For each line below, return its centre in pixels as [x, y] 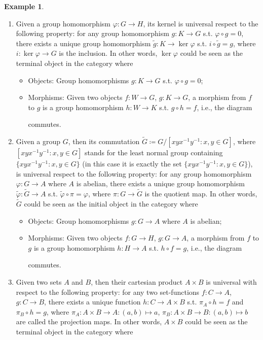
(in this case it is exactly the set [132, 164]
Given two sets [39, 281]
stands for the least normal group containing [154, 152]
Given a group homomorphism [63, 23]
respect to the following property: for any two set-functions [108, 292]
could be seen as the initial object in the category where [111, 203]
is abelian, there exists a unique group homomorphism [160, 183]
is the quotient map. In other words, [201, 194]
